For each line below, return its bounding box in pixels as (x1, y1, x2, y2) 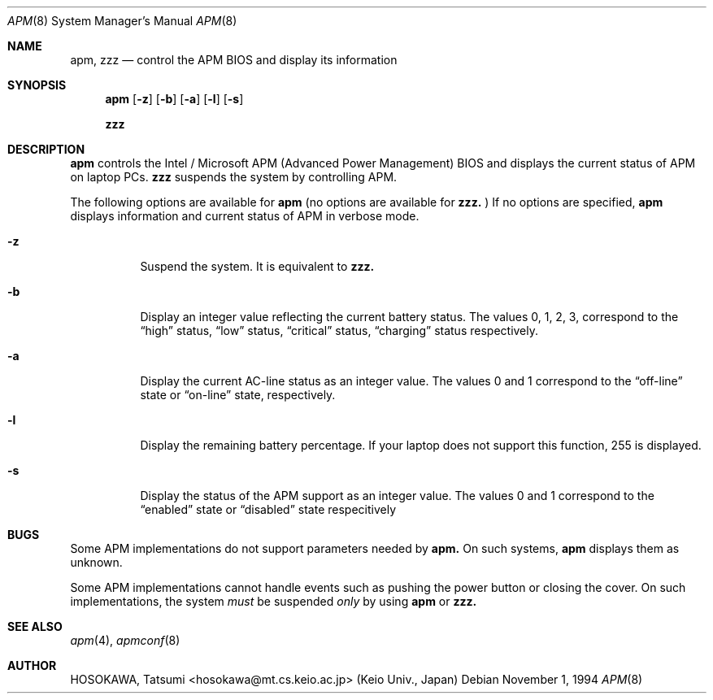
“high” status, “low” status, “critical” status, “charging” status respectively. (140, 324, 539, 337)
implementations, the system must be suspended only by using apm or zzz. (70, 594, 477, 608)
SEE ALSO (7, 620, 63, 633)
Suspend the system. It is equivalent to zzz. (140, 259, 375, 273)
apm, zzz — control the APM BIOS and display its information (70, 53, 398, 67)
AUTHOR (7, 659, 57, 672)
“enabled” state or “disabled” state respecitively (140, 502, 396, 516)
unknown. (70, 555, 123, 569)
